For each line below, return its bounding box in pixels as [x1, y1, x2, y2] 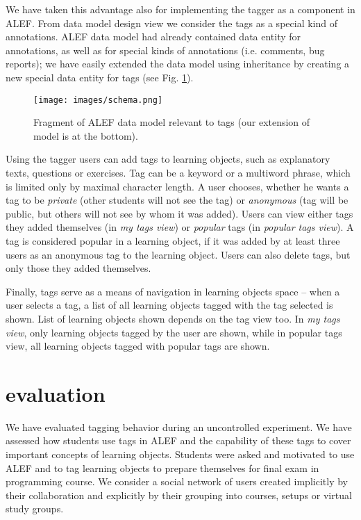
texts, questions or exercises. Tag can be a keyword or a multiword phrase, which [6, 165, 351, 179]
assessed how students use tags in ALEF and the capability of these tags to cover [6, 433, 351, 448]
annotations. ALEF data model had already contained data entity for [6, 29, 301, 44]
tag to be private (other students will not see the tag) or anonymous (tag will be [6, 193, 349, 207]
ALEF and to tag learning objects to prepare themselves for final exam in [6, 460, 319, 475]
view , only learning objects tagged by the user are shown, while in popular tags [6, 325, 342, 339]
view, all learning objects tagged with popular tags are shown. [6, 339, 270, 353]
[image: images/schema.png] [33, 95, 163, 105]
